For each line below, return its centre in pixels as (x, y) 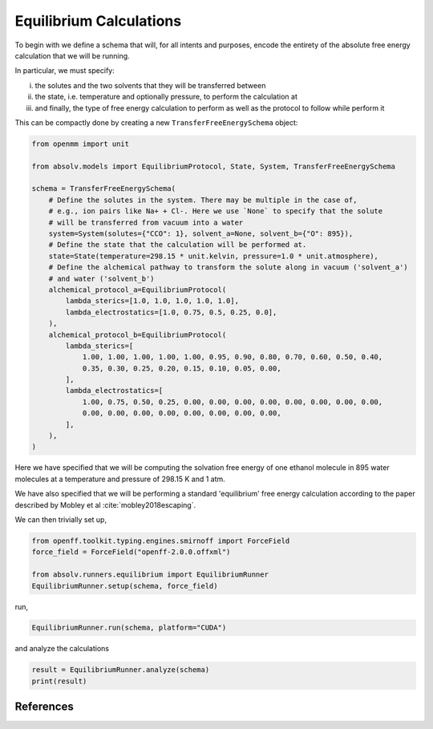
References (44, 707)
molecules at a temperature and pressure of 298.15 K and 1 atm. (120, 479)
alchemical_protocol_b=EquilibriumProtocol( (138, 334)
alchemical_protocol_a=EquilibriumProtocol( (138, 290)
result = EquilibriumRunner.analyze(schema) (121, 670)
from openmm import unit (81, 144)
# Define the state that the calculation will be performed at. (178, 245)
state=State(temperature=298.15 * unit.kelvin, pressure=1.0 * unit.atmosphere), (213, 256)
